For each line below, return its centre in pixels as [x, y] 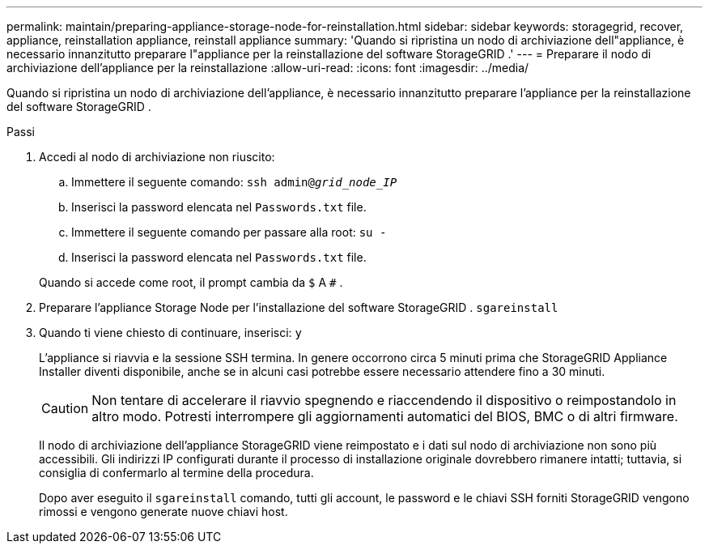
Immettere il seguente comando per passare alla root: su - [229, 232]
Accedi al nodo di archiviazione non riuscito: [157, 157]
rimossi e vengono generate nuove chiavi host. [163, 512]
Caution [65, 408]
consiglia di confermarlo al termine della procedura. [176, 473]
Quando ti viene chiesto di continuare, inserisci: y [171, 333]
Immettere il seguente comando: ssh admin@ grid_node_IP [234, 182]
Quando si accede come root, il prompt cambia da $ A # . [191, 282]
